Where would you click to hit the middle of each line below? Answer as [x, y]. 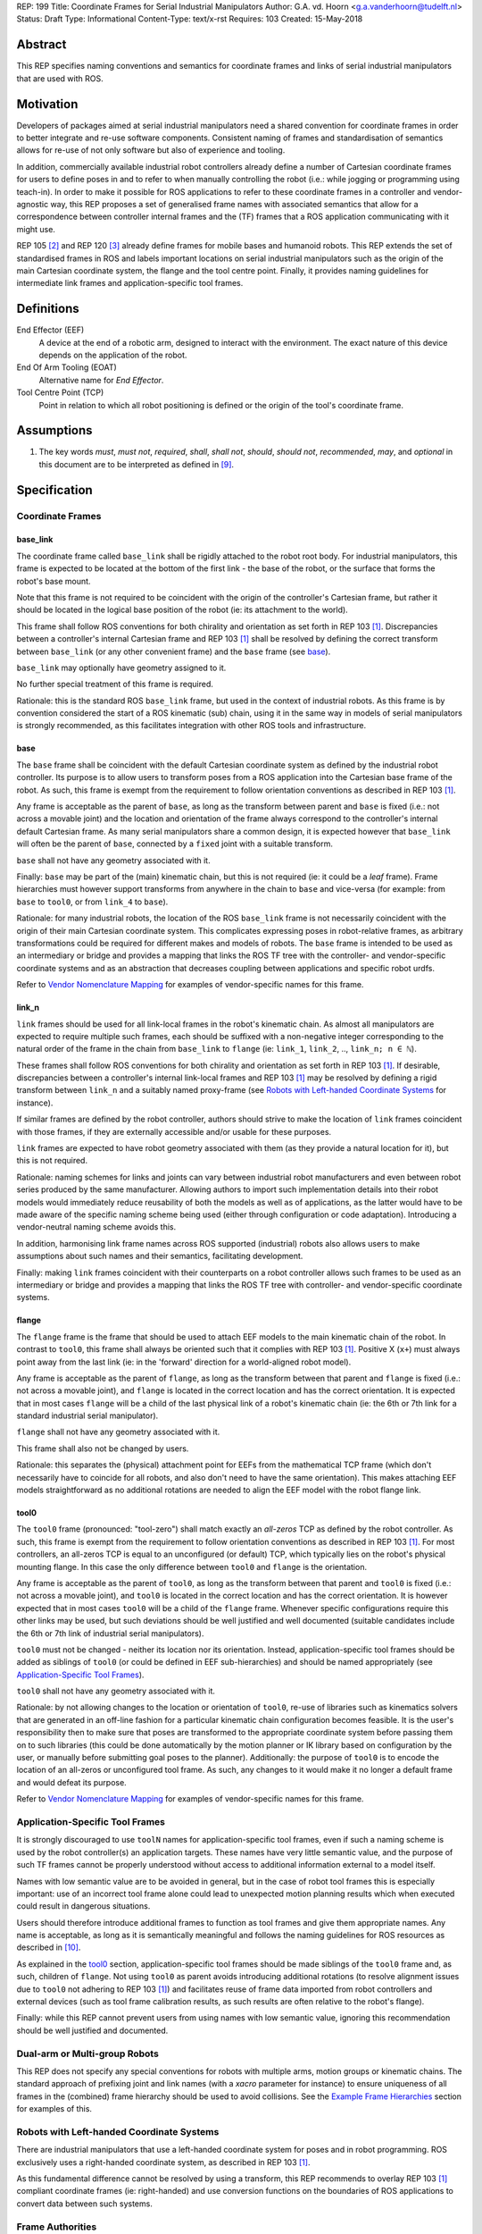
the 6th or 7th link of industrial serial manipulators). [110, 1633]
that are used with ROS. [60, 78]
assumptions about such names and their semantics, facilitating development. [160, 1256]
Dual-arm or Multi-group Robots [88, 2053]
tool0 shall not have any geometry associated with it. [116, 1691]
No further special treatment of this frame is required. [115, 684]
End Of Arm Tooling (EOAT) [67, 367]
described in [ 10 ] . [49, 1947]
